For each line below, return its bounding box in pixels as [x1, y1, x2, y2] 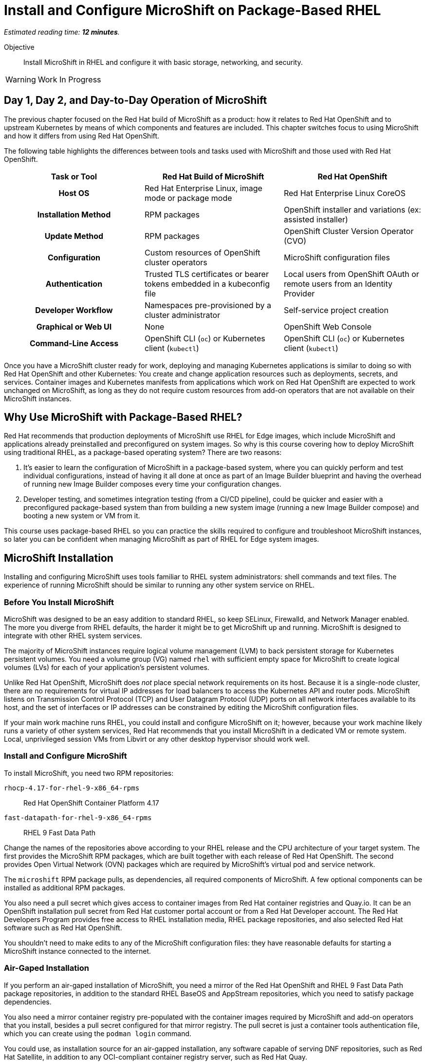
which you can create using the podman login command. [4, 1029, 192, 1038]
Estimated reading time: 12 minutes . [4, 27, 120, 36]
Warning [5, 74, 36, 84]
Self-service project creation [283, 305, 389, 315]
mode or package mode [144, 193, 232, 203]
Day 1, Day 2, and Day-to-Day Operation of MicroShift [4, 94, 267, 107]
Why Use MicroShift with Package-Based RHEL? [4, 411, 242, 424]
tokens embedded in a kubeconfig [144, 278, 270, 289]
